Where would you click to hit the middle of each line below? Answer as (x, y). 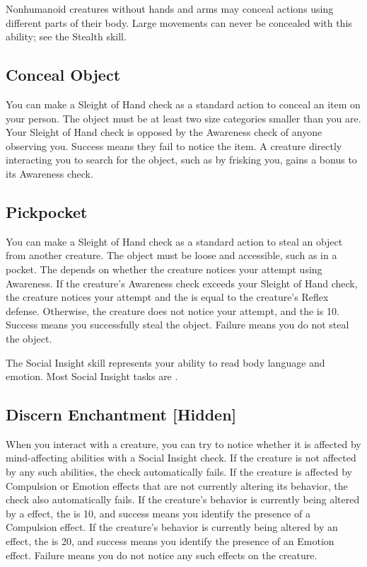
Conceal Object (63, 75)
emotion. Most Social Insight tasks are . (92, 376)
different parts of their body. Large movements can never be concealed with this (179, 22)
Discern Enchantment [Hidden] (121, 414)
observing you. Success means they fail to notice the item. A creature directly (174, 145)
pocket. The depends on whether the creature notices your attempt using (164, 269)
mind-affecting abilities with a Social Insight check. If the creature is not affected (181, 458)
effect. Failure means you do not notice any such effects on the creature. (162, 555)
